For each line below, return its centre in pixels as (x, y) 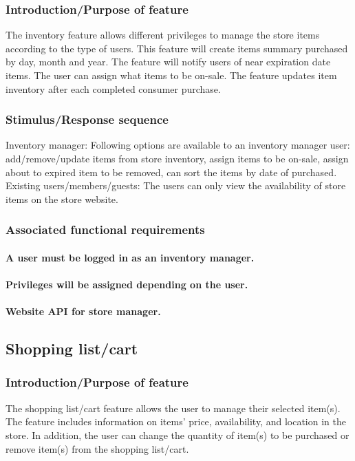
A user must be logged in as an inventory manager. (130, 257)
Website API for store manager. (83, 311)
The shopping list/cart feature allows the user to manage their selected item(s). (173, 408)
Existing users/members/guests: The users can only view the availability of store (176, 185)
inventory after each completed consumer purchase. (113, 88)
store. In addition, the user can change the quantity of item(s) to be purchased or (177, 435)
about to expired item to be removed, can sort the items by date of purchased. (171, 172)
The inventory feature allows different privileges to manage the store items (163, 35)
